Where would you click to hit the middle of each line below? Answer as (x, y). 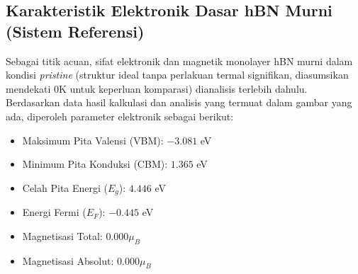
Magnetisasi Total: (62, 235)
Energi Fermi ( (54, 212)
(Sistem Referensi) (75, 31)
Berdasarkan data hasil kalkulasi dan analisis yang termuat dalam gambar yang (179, 102)
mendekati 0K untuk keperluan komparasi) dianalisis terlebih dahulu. (157, 88)
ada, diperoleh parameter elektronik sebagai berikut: (120, 116)
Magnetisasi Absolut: (68, 260)
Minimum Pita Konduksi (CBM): (95, 164)
